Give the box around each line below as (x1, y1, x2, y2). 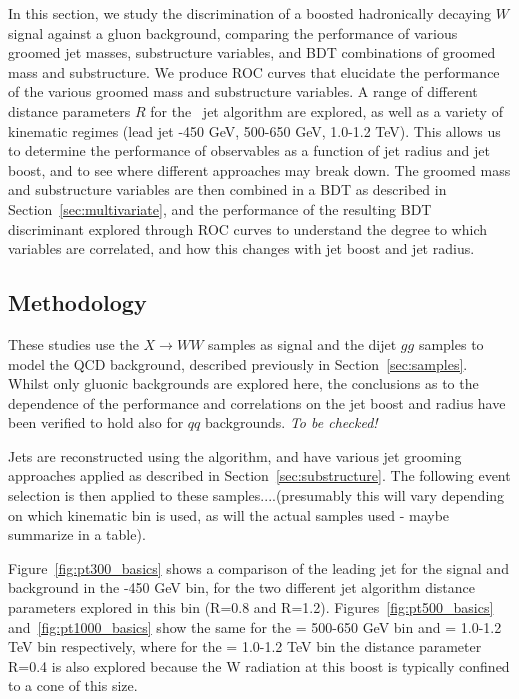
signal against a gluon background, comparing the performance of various (8, 22, 458, 43)
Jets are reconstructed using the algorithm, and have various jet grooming (8, 445, 462, 466)
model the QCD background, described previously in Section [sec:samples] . (8, 353, 468, 374)
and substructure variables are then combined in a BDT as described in (8, 179, 447, 200)
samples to (418, 333, 484, 354)
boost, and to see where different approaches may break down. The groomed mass (8, 159, 511, 180)
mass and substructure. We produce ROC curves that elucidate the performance (8, 61, 500, 82)
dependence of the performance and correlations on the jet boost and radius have (8, 392, 506, 413)
